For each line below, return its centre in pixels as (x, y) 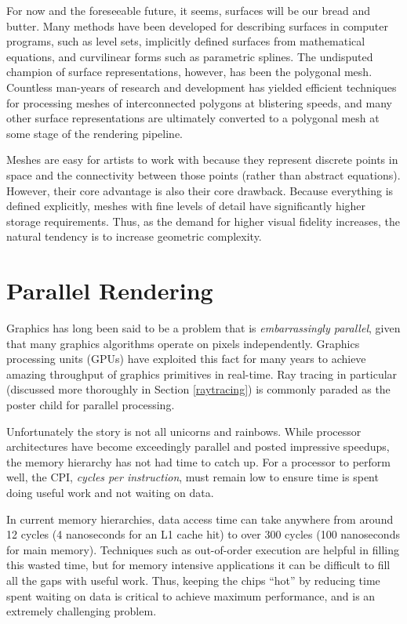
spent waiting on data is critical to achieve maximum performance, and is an (191, 595)
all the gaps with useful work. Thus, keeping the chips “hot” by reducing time (193, 580)
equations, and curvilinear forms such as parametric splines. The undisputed (190, 56)
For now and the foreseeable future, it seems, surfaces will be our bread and (188, 10)
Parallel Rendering (110, 290)
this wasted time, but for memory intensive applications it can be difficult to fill (198, 565)
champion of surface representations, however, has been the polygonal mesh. (189, 72)
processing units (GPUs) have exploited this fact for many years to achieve (186, 359)
